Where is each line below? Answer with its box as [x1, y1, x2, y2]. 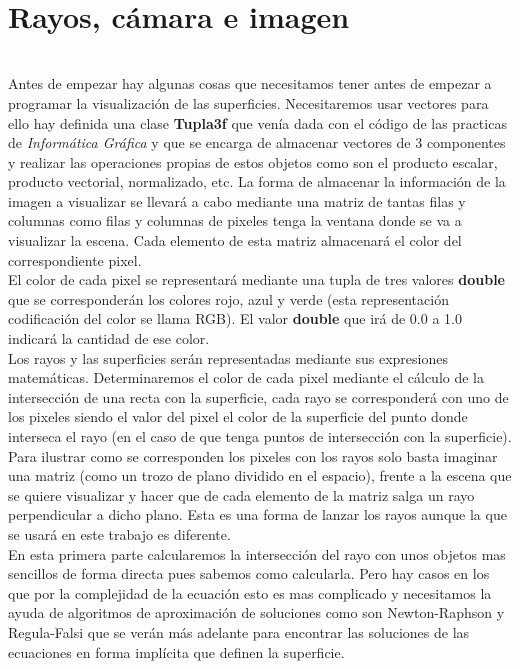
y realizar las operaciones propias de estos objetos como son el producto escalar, [8, 151, 498, 172]
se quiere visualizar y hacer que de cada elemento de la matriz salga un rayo [8, 484, 475, 505]
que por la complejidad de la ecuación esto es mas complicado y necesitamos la [8, 582, 492, 603]
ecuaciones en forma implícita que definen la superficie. [8, 641, 345, 662]
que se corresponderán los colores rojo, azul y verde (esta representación [8, 288, 449, 309]
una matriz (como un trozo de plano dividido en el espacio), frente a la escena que [8, 465, 512, 486]
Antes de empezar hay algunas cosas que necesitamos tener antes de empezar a [8, 73, 492, 94]
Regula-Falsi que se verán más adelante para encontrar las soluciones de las [8, 621, 470, 642]
